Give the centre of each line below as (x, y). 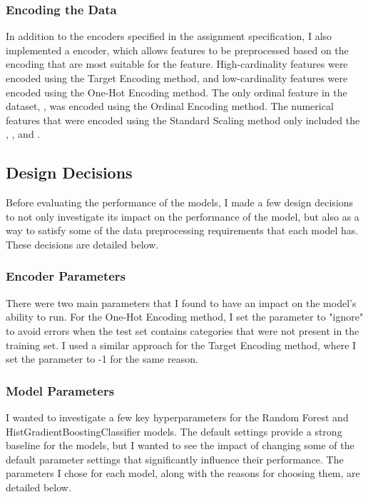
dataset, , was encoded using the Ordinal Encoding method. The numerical (170, 106)
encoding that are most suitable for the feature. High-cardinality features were (177, 64)
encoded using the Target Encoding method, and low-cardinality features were (177, 78)
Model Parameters (60, 390)
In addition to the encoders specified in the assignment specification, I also (169, 36)
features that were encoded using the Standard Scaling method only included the (183, 120)
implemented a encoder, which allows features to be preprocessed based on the (177, 50)
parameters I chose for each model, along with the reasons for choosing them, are (183, 473)
